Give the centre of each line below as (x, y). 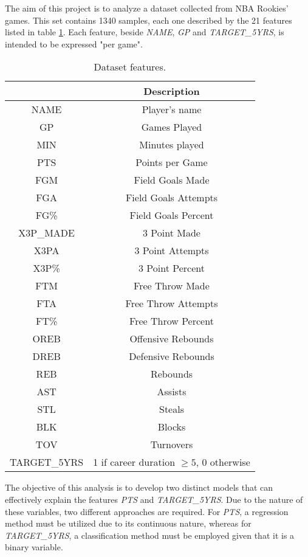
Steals (172, 409)
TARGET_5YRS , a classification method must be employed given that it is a (150, 535)
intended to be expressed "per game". (74, 43)
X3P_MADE (46, 233)
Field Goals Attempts (172, 198)
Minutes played (172, 145)
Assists (172, 392)
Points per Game (172, 162)
